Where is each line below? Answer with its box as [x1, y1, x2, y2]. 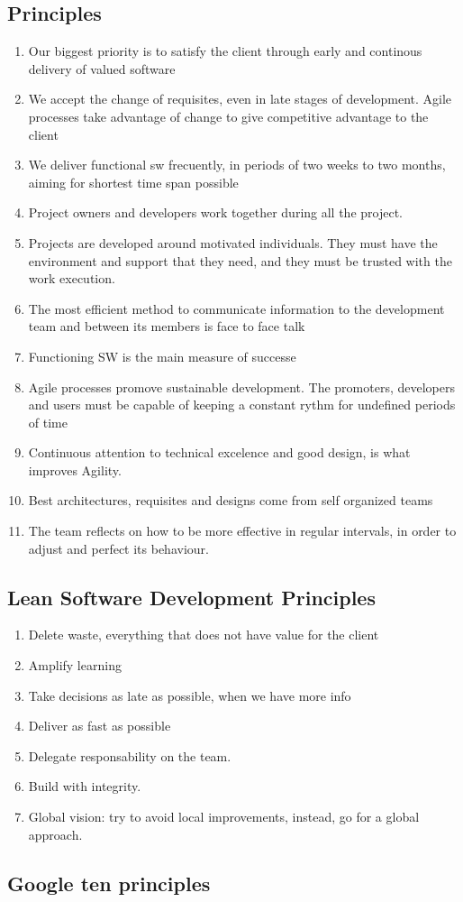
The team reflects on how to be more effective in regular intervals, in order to [28, 521, 457, 540]
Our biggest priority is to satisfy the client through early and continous [28, 41, 422, 60]
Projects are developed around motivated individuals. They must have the [28, 233, 438, 252]
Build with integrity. [28, 777, 141, 796]
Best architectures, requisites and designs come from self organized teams [28, 491, 433, 510]
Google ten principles [7, 869, 211, 897]
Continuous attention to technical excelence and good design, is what [28, 443, 411, 462]
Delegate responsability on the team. [28, 746, 231, 765]
